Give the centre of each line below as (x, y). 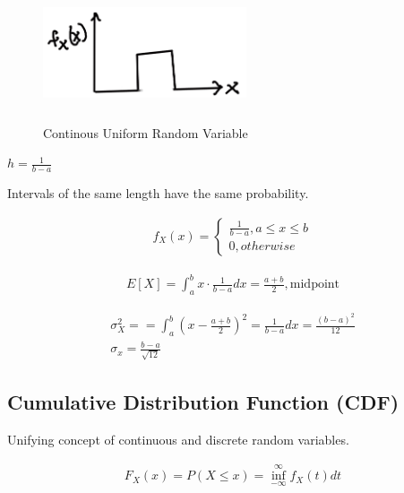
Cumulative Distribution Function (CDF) (203, 402)
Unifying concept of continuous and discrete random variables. (178, 440)
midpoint (315, 285)
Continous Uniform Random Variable (146, 132)
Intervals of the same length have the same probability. (158, 193)
